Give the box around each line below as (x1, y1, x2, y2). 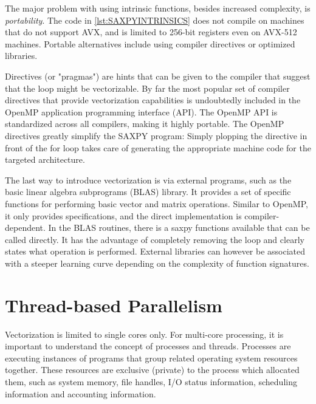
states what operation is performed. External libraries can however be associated (5, 245, 306, 258)
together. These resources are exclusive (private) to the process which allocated (5, 363, 300, 376)
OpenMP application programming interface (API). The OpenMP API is (5, 105, 278, 118)
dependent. (5, 221, 46, 234)
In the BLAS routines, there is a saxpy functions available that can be (48, 221, 310, 234)
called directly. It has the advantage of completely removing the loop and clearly (5, 233, 304, 245)
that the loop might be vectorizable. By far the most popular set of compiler (5, 81, 290, 94)
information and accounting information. (5, 387, 156, 400)
